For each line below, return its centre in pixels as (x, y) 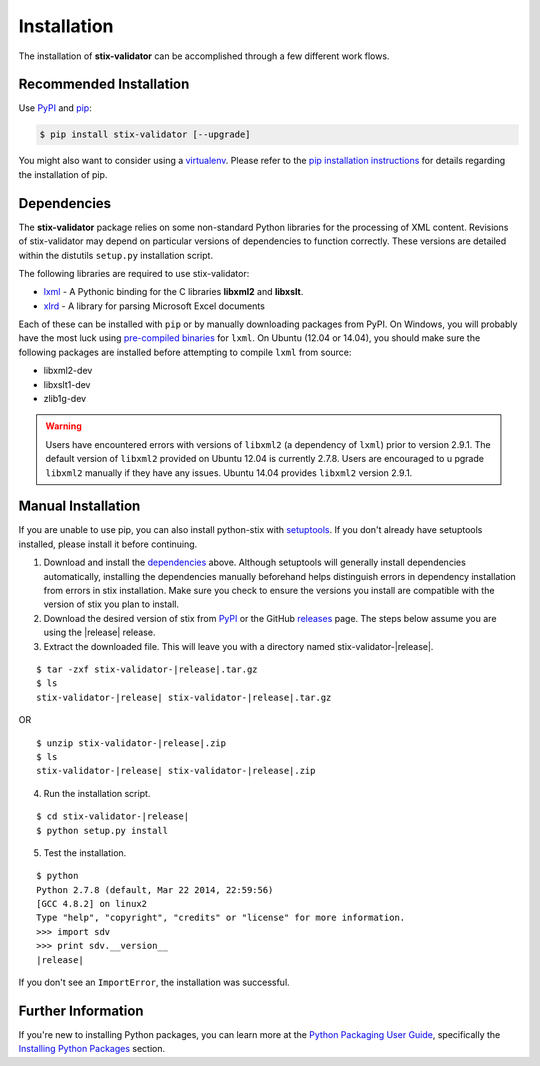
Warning (63, 426)
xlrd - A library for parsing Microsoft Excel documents (154, 306)
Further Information (81, 1010)
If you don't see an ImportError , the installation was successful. (154, 982)
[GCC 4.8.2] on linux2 (92, 904)
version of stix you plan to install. (111, 604)
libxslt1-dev (67, 384)
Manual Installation (79, 506)
